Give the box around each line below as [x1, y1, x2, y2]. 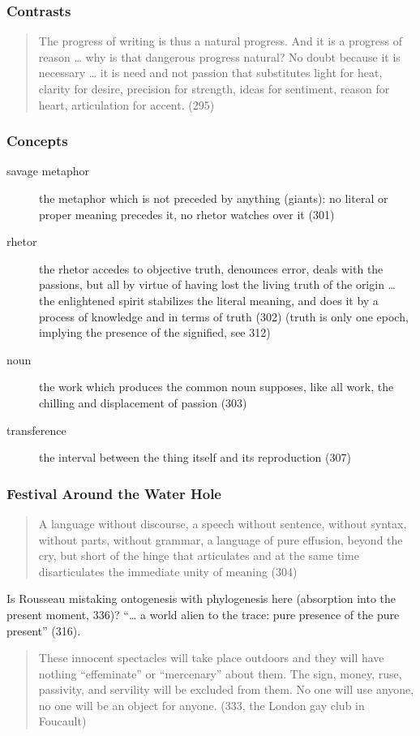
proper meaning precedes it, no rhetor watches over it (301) [39, 205, 335, 222]
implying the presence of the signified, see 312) [39, 324, 271, 341]
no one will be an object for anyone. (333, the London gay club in [38, 696, 365, 713]
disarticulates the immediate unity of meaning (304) [38, 562, 298, 579]
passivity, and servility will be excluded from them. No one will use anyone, [38, 681, 414, 698]
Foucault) [38, 712, 87, 730]
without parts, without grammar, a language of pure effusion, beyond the [38, 531, 403, 548]
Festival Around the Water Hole [6, 483, 221, 503]
